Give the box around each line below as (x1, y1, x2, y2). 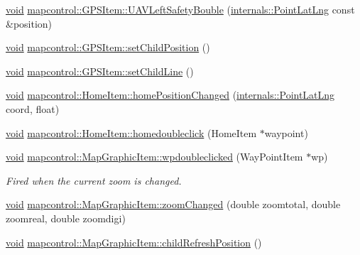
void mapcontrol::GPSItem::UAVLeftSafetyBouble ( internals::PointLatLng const (6, 2, 355, 16)
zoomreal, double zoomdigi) (6, 210, 126, 225)
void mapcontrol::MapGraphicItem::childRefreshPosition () (6, 234, 262, 249)
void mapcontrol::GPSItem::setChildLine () (6, 63, 194, 78)
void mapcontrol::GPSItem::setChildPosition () (6, 40, 210, 55)
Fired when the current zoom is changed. (6, 173, 182, 188)
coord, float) (6, 101, 60, 116)
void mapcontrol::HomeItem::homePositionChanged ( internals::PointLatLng (6, 87, 335, 102)
